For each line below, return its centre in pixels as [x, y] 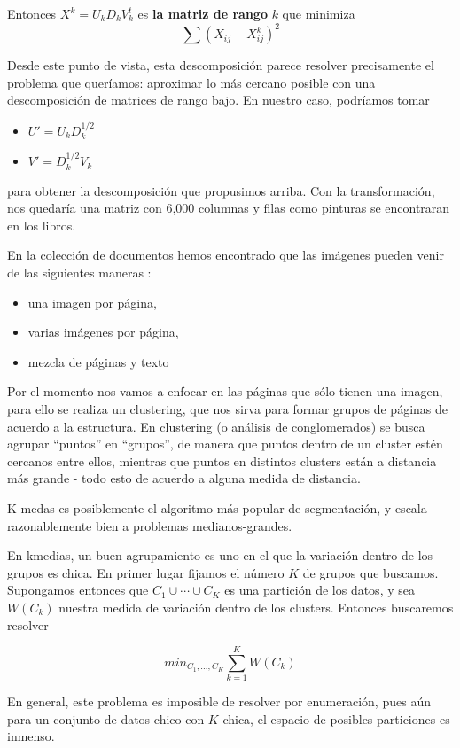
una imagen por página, [92, 302]
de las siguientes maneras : [79, 273]
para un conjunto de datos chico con [106, 718]
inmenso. [31, 736]
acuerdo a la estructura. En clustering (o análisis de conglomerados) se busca [216, 426]
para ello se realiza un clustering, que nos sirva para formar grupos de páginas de [227, 409]
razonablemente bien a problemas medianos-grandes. [150, 525]
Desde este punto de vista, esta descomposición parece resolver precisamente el [221, 65]
